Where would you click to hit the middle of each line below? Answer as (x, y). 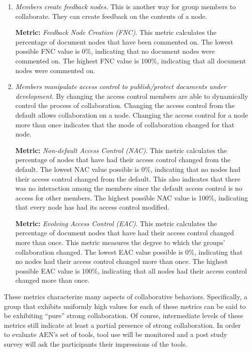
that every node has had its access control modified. (92, 207)
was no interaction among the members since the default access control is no (129, 188)
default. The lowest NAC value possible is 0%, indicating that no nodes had (128, 169)
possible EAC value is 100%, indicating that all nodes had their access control (131, 270)
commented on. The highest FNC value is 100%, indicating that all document (131, 60)
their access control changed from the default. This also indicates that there (128, 178)
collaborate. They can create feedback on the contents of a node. (111, 16)
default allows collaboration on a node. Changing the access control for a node (132, 115)
